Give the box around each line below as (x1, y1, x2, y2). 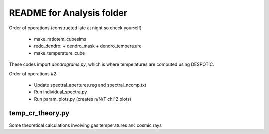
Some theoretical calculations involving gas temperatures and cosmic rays (9, 122, 162, 128)
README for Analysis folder (9, 7, 127, 18)
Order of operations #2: (9, 70, 58, 77)
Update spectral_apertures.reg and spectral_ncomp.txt (34, 82, 147, 88)
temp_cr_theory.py (9, 109, 70, 117)
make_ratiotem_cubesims (34, 36, 87, 42)
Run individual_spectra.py (34, 89, 87, 95)
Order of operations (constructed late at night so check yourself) (9, 25, 142, 31)
